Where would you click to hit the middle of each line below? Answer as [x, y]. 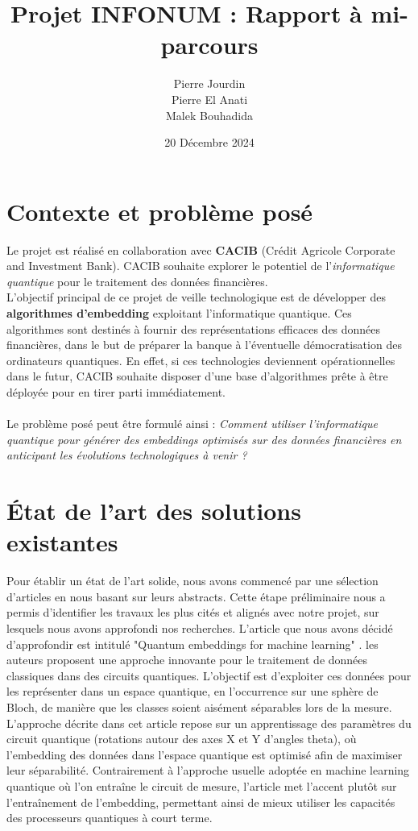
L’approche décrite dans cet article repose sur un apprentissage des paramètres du [209, 723]
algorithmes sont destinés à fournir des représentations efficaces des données [194, 328]
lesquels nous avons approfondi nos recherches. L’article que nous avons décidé [200, 628]
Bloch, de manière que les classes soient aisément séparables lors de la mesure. [199, 707]
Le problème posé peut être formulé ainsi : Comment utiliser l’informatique [192, 424]
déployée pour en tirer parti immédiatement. [116, 391]
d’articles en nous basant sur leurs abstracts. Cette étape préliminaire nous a [196, 596]
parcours [209, 45]
